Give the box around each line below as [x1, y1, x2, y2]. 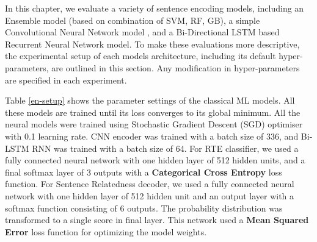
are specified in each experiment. [5, 73, 127, 86]
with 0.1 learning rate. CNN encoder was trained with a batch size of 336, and [5, 129, 299, 142]
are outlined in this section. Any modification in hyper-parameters [51, 61, 300, 74]
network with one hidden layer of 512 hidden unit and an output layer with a [5, 189, 294, 202]
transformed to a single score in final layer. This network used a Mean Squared [5, 213, 309, 226]
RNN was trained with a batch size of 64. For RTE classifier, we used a [32, 141, 299, 154]
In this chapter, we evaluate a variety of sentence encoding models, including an [5, 2, 304, 14]
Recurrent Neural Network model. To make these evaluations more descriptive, [5, 37, 300, 50]
